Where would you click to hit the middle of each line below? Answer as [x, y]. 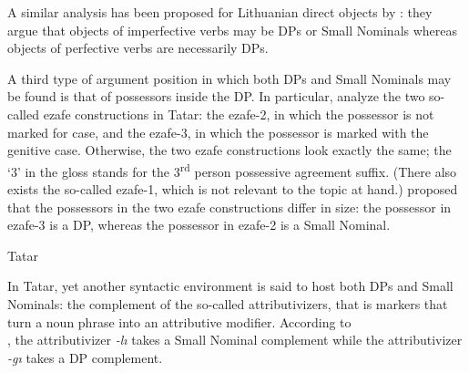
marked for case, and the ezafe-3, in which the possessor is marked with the [218, 132]
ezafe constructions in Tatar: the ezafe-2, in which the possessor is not [239, 114]
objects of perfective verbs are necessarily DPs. [138, 48]
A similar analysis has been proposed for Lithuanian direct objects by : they [220, 12]
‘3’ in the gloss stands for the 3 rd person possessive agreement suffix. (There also [232, 170]
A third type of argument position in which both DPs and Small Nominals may [229, 78]
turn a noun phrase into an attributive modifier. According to [179, 321]
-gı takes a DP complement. [85, 357]
